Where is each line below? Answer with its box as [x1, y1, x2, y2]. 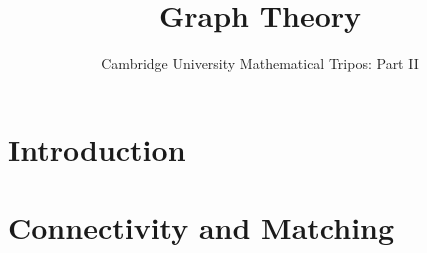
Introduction [8, 128, 186, 169]
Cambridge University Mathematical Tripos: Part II [101, 53, 419, 74]
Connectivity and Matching [8, 207, 395, 248]
